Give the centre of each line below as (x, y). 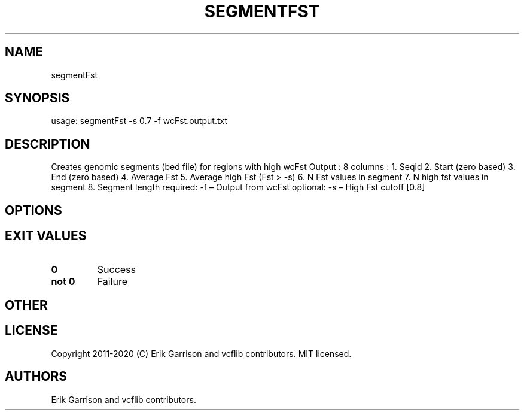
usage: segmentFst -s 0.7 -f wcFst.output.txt (139, 121)
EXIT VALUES (46, 236)
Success (117, 269)
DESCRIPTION (48, 144)
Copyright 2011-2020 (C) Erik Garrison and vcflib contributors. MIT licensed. (201, 353)
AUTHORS (36, 377)
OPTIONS (33, 210)
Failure (112, 281)
